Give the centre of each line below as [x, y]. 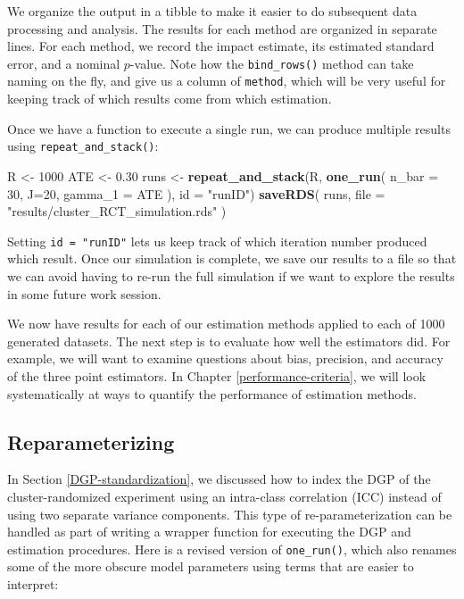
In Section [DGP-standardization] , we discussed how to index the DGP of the [219, 479]
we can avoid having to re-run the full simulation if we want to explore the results [231, 275]
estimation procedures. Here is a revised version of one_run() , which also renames [232, 549]
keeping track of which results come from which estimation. [170, 99]
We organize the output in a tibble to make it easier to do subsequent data [212, 11]
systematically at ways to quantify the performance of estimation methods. [212, 393]
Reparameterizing [91, 441]
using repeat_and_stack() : [83, 146]
